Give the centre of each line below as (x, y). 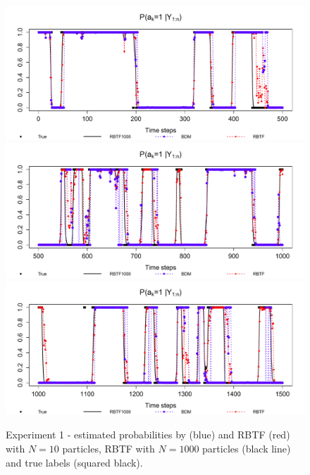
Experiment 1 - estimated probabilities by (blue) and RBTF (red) (148, 435)
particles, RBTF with (108, 448)
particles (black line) (247, 448)
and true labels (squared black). (74, 462)
